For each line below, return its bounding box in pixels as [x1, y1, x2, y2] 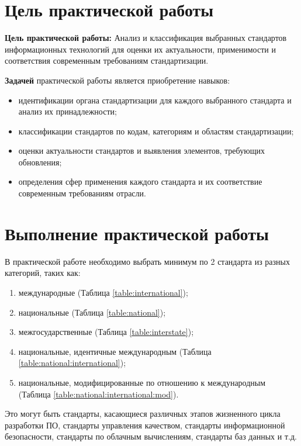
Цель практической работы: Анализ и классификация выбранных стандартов [5, 32, 287, 44]
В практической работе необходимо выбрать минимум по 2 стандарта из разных [5, 255, 290, 267]
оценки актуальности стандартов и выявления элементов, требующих [18, 144, 265, 157]
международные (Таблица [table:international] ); [18, 286, 188, 298]
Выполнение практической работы [5, 221, 269, 245]
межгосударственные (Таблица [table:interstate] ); [18, 326, 194, 338]
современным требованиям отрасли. [18, 187, 146, 199]
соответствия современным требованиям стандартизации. [5, 54, 209, 67]
